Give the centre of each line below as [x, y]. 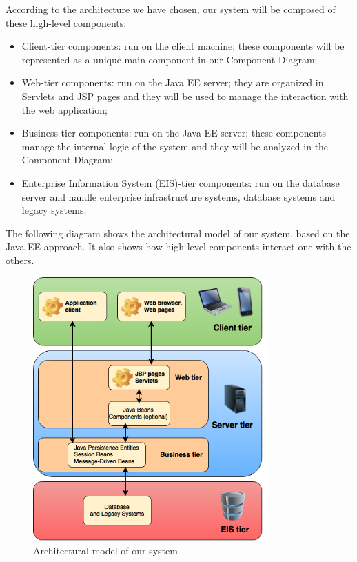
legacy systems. [54, 210]
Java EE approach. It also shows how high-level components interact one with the [178, 247]
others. [20, 260]
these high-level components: [66, 22]
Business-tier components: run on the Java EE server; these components [174, 133]
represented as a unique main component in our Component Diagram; [170, 59]
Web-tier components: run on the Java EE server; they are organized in [173, 82]
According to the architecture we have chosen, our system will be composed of [171, 9]
